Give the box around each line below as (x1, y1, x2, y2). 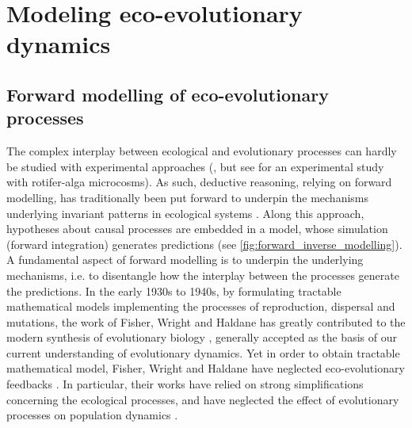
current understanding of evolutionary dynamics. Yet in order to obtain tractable (6, 344, 400, 361)
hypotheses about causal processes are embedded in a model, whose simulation (6, 220, 388, 237)
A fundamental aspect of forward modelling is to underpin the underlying (6, 251, 364, 268)
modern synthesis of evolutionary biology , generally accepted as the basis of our (6, 329, 397, 346)
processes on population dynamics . (6, 407, 178, 423)
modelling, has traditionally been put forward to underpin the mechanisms (6, 189, 369, 205)
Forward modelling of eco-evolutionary (6, 82, 329, 106)
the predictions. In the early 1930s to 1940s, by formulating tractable (6, 282, 341, 299)
